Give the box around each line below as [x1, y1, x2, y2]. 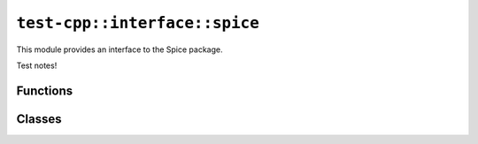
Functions [16, 83, 73, 98]
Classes [16, 111, 62, 126]
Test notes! [16, 60, 58, 71]
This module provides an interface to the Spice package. [16, 44, 223, 55]
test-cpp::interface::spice [16, 13, 260, 33]
